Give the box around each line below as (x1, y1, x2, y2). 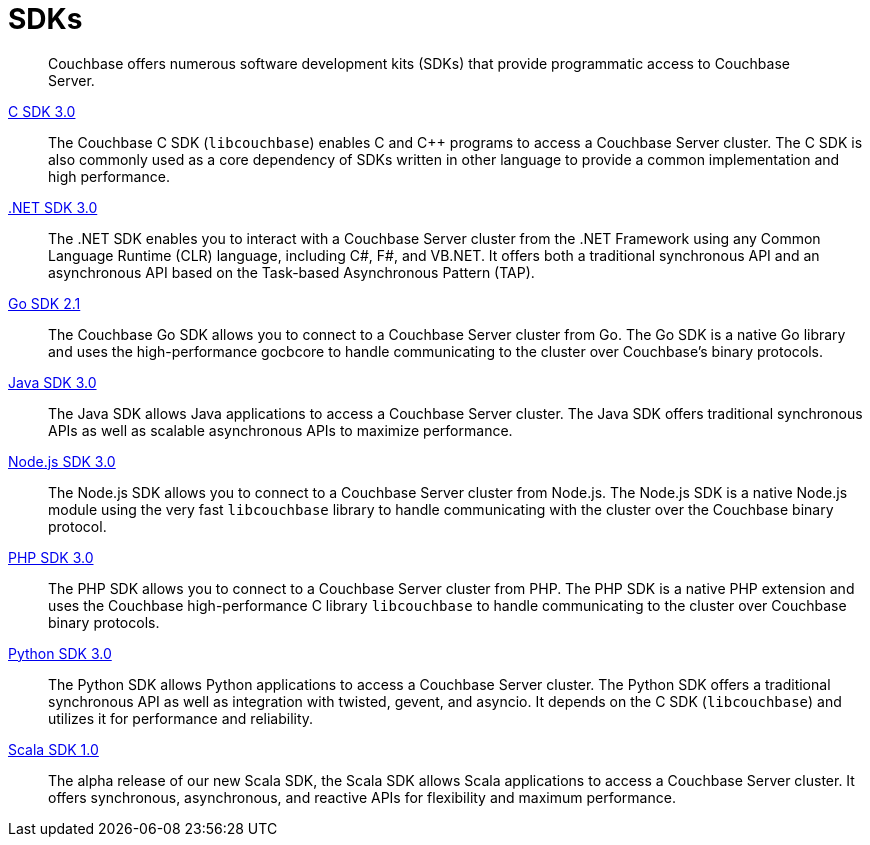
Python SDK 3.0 (8, 644, 112, 662)
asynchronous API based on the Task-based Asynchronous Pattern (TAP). (48, 263, 535, 281)
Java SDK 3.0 (8, 373, 97, 391)
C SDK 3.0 (8, 102, 76, 120)
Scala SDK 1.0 (8, 740, 99, 758)
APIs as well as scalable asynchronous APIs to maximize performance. (48, 421, 513, 439)
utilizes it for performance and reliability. (48, 709, 314, 727)
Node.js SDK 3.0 (8, 452, 116, 470)
